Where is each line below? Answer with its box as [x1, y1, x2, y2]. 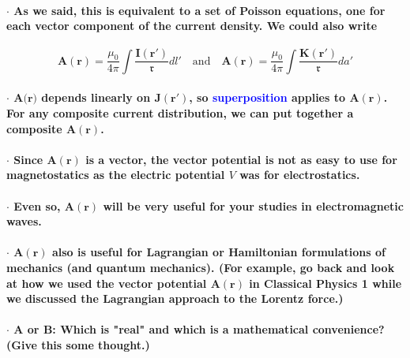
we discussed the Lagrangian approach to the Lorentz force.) [6, 290, 344, 307]
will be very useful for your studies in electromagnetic [103, 197, 404, 214]
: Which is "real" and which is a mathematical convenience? [52, 321, 385, 337]
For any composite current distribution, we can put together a [6, 105, 354, 121]
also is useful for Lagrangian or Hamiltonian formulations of [51, 244, 386, 260]
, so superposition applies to [189, 89, 346, 106]
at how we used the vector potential [6, 274, 207, 291]
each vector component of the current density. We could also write [6, 17, 378, 34]
